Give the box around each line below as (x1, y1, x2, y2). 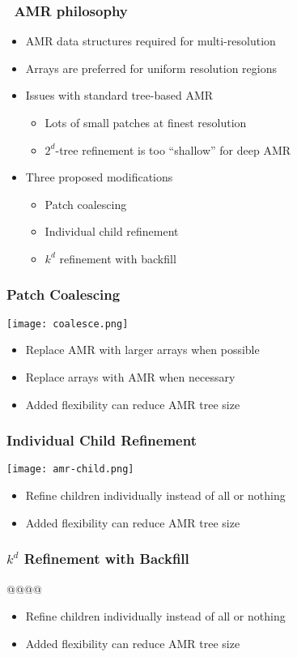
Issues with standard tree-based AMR (25, 87, 214, 104)
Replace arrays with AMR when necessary (25, 369, 235, 386)
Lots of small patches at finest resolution (45, 114, 247, 130)
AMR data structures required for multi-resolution (25, 32, 276, 49)
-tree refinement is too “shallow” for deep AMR (55, 141, 291, 158)
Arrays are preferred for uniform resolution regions (25, 59, 278, 76)
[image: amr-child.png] (6, 463, 134, 476)
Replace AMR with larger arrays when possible (25, 341, 260, 358)
